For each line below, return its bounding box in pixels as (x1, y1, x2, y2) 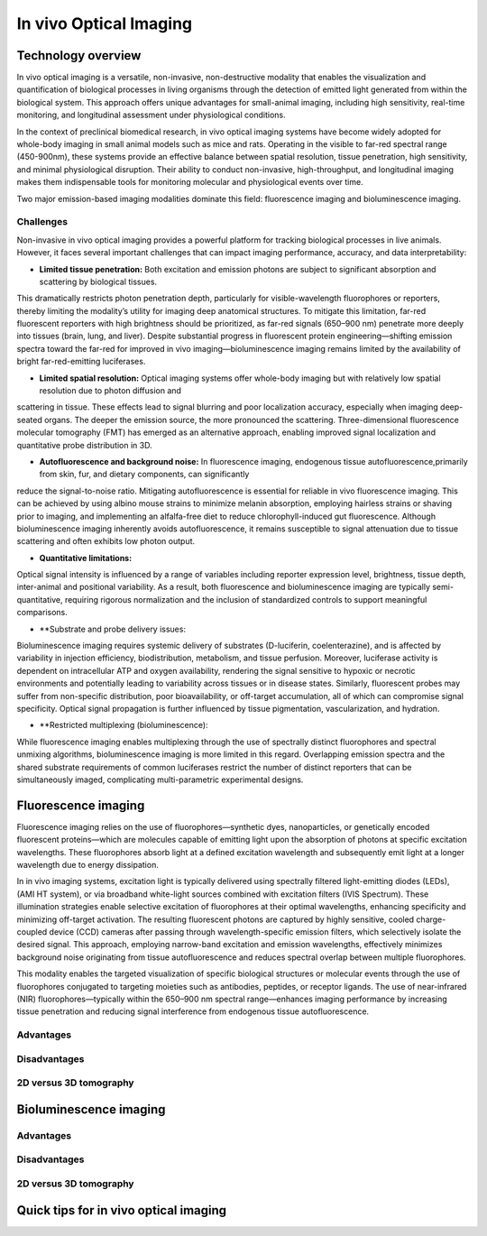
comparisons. (16, 607, 68, 618)
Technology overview (16, 48, 142, 63)
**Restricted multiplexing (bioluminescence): (39, 720, 208, 731)
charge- (416, 914, 446, 925)
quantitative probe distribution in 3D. (16, 439, 152, 450)
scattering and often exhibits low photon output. (16, 536, 196, 547)
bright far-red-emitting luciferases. (16, 356, 146, 367)
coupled (16, 926, 48, 937)
